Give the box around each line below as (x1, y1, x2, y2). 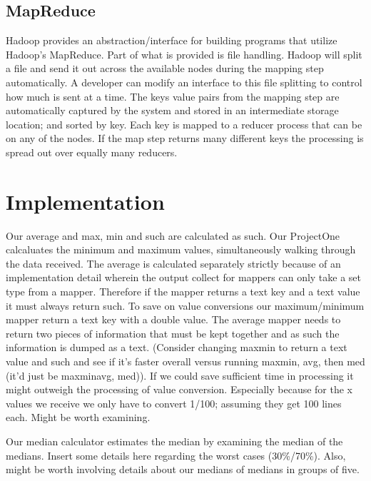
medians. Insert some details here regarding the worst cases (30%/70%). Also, (6, 447, 346, 462)
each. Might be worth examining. (6, 410, 151, 425)
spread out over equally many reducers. (6, 144, 178, 159)
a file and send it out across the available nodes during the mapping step (6, 61, 324, 76)
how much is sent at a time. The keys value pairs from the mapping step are (6, 88, 340, 103)
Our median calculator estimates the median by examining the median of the (6, 433, 343, 448)
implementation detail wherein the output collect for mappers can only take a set (6, 270, 362, 285)
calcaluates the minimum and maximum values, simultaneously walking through (6, 242, 356, 257)
